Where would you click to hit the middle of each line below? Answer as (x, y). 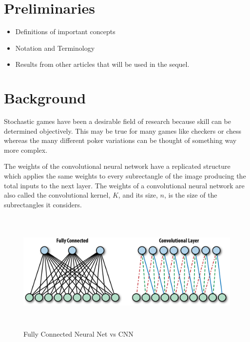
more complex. (26, 150)
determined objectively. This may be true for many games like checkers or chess (123, 131)
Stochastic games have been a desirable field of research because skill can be (118, 121)
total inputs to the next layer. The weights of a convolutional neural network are (124, 185)
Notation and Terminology (55, 48)
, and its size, (138, 195)
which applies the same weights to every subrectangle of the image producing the (125, 176)
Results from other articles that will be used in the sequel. (102, 64)
